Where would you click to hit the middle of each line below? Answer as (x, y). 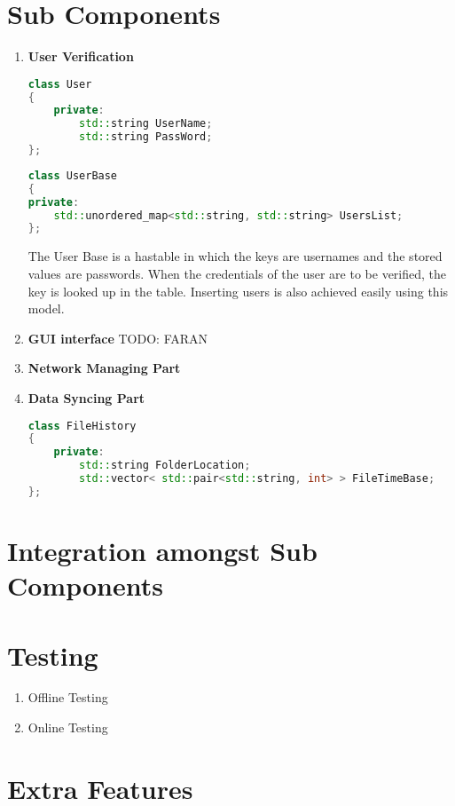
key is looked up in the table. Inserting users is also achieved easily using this (238, 291)
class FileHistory (82, 426)
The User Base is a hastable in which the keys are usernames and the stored (235, 256)
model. (46, 308)
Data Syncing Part (86, 397)
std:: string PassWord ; (146, 137)
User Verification (81, 56)
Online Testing (68, 727)
